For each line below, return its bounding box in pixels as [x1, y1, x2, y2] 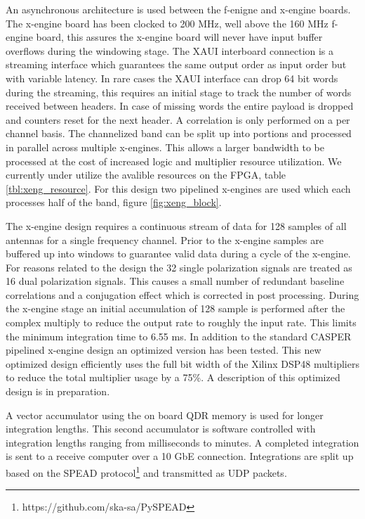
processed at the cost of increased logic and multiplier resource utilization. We [6, 153, 342, 168]
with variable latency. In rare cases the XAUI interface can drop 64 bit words [6, 70, 338, 85]
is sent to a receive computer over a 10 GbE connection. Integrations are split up [6, 449, 354, 463]
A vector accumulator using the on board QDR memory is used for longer [6, 407, 324, 422]
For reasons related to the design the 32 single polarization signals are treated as [6, 259, 352, 274]
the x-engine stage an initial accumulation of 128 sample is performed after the [6, 301, 345, 316]
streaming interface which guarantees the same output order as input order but [6, 57, 347, 72]
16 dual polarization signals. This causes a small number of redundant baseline [6, 274, 345, 288]
